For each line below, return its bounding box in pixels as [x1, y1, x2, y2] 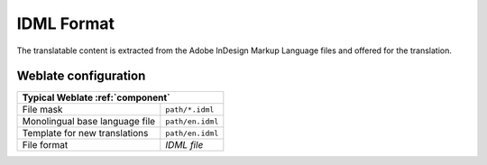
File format [22, 139, 69, 151]
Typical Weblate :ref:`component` [22, 91, 170, 104]
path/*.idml [165, 105, 215, 115]
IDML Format [16, 14, 115, 33]
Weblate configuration [16, 69, 146, 84]
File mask [22, 104, 63, 116]
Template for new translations [22, 127, 149, 140]
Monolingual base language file [22, 115, 156, 128]
